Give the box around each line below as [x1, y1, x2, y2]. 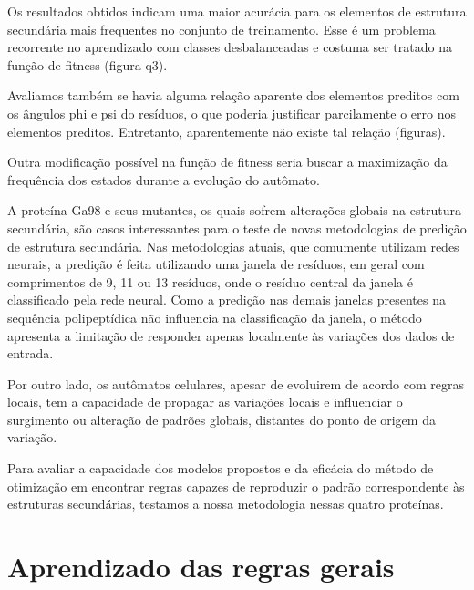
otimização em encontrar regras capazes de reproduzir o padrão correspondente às [7, 476, 465, 495]
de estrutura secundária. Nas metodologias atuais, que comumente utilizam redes [7, 236, 459, 255]
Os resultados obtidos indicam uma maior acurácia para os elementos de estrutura [7, 2, 467, 20]
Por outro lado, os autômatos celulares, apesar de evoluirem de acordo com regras [7, 374, 464, 393]
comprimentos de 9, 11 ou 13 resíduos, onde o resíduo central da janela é [7, 272, 413, 291]
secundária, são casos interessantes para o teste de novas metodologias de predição [7, 218, 467, 237]
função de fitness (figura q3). [7, 55, 168, 74]
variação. [7, 428, 57, 447]
